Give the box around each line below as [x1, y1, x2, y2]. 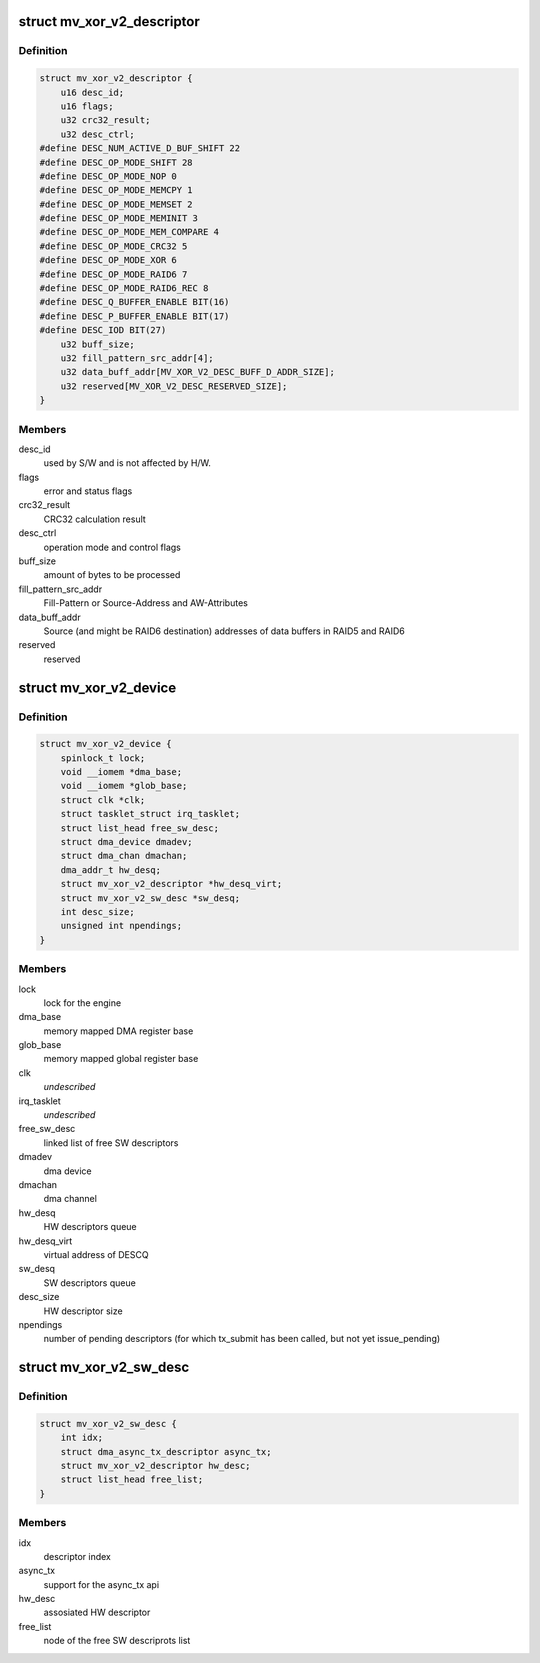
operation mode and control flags [43, 541, 182, 553]
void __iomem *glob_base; [60, 780, 188, 792]
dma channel [43, 1193, 97, 1205]
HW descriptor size [43, 1305, 124, 1317]
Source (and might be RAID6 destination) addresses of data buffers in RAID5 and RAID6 [43, 625, 405, 637]
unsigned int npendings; [60, 920, 183, 932]
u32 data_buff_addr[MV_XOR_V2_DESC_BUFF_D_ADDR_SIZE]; [60, 366, 335, 378]
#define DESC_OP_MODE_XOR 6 [39, 255, 177, 266]
